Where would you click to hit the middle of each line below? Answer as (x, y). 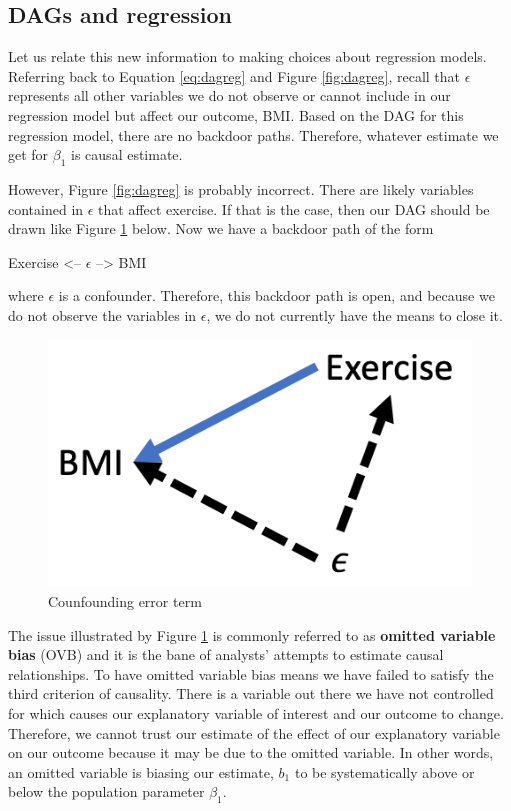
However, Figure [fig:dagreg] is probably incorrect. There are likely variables (241, 188)
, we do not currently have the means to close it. (354, 314)
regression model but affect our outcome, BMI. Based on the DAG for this (236, 114)
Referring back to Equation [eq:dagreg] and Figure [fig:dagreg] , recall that (234, 75)
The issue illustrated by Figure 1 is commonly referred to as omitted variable (252, 634)
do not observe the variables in (102, 314)
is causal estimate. (127, 154)
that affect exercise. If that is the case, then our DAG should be (294, 208)
